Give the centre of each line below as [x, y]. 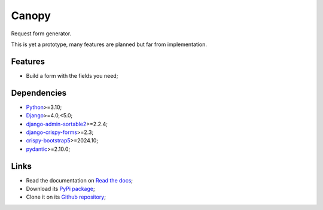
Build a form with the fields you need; [72, 75]
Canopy [31, 16]
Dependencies [39, 93]
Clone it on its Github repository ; [66, 197]
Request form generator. [41, 34]
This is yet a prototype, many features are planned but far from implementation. [109, 44]
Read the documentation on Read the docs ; [80, 180]
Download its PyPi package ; [60, 189]
